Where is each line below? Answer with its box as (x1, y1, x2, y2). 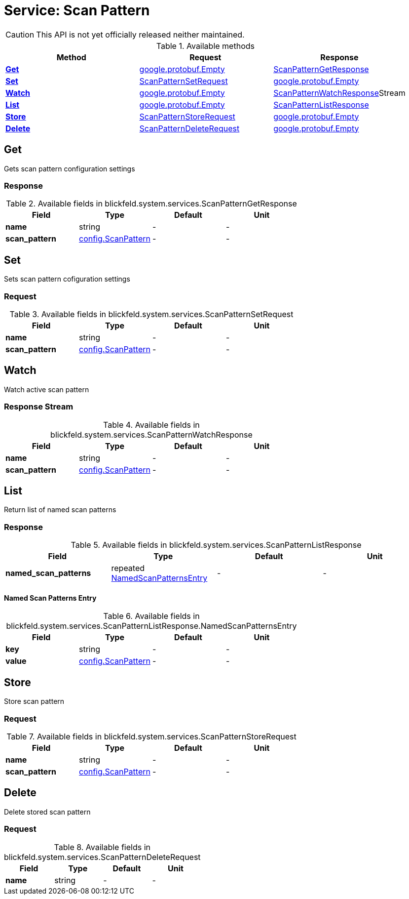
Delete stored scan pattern (4, 807, 91, 816)
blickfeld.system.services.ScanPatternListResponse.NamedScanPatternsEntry (6, 621, 297, 631)
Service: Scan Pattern (4, 2, 150, 19)
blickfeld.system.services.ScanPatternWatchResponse (50, 429, 253, 440)
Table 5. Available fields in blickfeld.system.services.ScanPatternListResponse (71, 540, 362, 550)
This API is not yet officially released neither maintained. (36, 29, 245, 40)
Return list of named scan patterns (4, 505, 116, 514)
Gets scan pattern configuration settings (4, 164, 135, 173)
